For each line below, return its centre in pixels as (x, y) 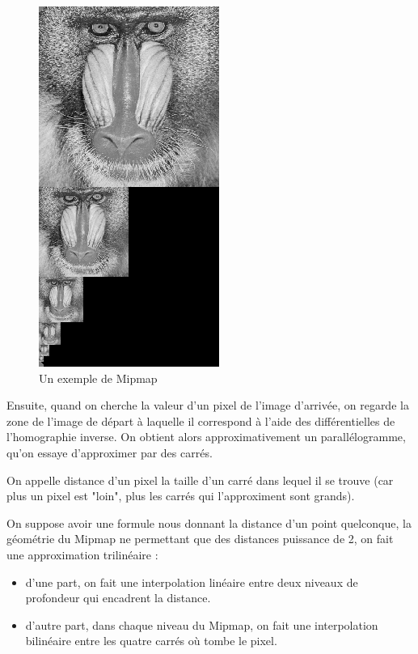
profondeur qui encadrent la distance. (118, 598)
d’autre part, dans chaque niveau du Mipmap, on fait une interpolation (202, 624)
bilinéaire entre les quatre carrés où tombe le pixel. (151, 641)
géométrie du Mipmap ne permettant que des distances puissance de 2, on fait (200, 539)
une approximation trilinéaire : (82, 554)
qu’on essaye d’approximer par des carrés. (110, 452)
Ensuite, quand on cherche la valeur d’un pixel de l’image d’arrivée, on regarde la (208, 405)
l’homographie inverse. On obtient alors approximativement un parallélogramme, (206, 437)
